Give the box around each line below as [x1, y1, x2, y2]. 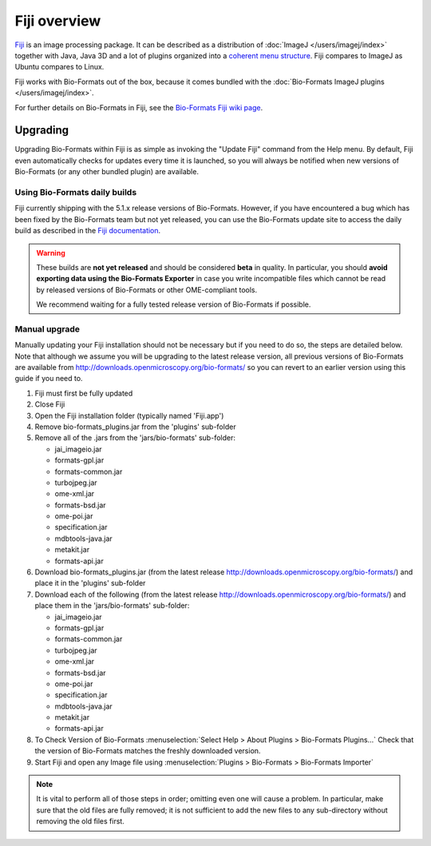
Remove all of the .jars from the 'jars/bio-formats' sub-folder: [34, 433, 235, 443]
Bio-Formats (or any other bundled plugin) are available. [14, 167, 200, 177]
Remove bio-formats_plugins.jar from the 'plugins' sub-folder [34, 422, 236, 431]
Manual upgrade [14, 324, 80, 335]
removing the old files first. [36, 816, 125, 826]
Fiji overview [14, 12, 101, 30]
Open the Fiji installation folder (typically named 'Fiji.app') [34, 411, 224, 420]
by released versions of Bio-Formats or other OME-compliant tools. [36, 284, 258, 295]
